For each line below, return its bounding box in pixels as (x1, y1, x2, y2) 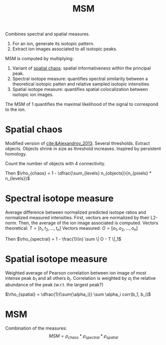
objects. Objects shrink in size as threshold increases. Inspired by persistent (5, 146, 162, 152)
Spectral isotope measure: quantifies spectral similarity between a (12, 76, 148, 82)
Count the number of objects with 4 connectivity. (5, 161, 106, 167)
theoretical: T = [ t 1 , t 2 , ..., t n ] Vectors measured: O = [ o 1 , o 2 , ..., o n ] (5, 225, 138, 232)
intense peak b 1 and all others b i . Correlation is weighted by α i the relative (5, 275, 156, 282)
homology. (5, 151, 27, 157)
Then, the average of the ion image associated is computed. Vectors (18, 220, 159, 226)
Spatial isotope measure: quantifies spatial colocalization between (12, 86, 148, 92)
